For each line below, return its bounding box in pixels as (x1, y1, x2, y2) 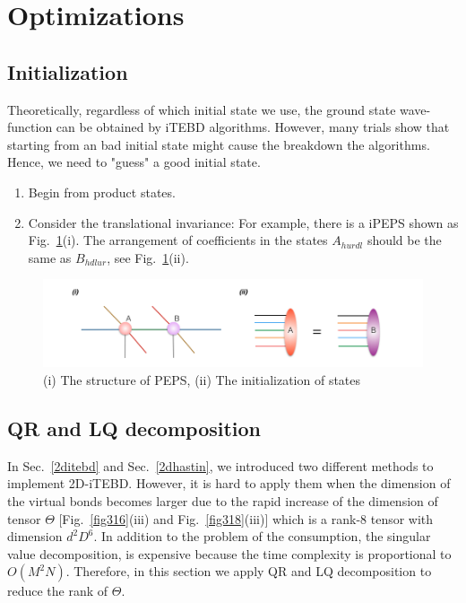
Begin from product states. (28, 182, 176, 201)
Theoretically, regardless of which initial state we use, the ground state (7, 100, 396, 118)
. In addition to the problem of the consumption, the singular (93, 527, 431, 546)
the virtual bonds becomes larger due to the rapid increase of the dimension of (7, 491, 438, 510)
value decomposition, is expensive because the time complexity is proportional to (7, 544, 452, 563)
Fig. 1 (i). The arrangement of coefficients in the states (28, 231, 328, 249)
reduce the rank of (7, 581, 108, 600)
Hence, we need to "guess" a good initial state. (7, 153, 261, 171)
